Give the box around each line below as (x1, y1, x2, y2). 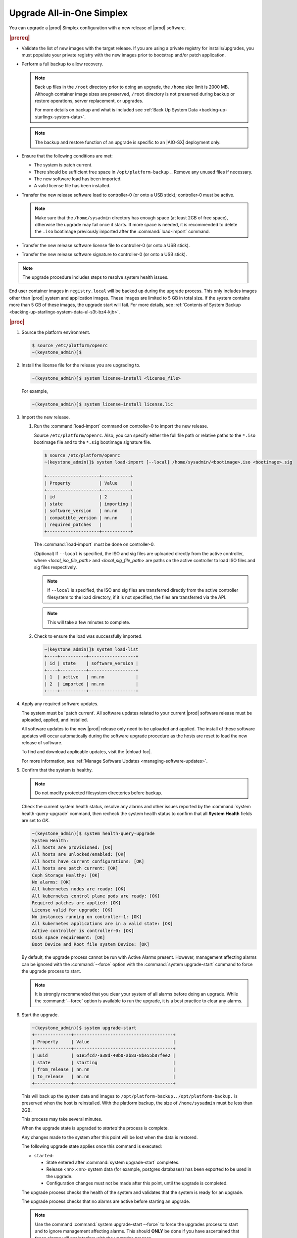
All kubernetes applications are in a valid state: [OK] (32, 921, 173, 927)
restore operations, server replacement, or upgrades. (35, 98, 144, 103)
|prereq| (9, 35, 30, 42)
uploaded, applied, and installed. (21, 717, 89, 722)
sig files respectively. (34, 565, 77, 570)
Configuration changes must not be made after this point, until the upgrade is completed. (46, 1180, 228, 1186)
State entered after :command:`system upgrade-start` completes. (46, 1159, 180, 1165)
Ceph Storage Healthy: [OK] (32, 872, 100, 878)
